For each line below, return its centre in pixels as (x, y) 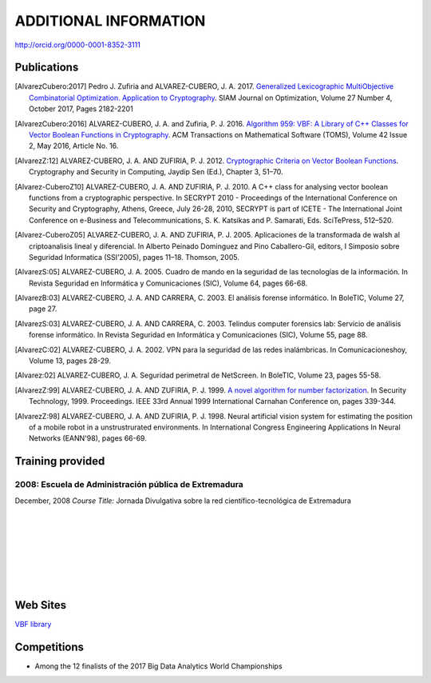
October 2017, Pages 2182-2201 (81, 109)
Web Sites (41, 605)
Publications (47, 68)
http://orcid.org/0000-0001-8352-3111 (78, 45)
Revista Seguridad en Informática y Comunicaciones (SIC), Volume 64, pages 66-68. (168, 283)
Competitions (49, 647)
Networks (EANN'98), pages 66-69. (88, 438)
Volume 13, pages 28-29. (70, 361)
